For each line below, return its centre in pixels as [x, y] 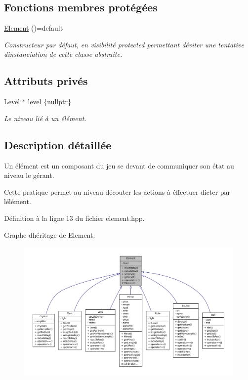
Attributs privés [46, 81]
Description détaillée [58, 145]
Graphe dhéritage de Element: [50, 234]
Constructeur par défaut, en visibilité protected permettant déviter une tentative [124, 44]
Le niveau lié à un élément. [45, 118]
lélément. [18, 201]
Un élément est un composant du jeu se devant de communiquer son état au [119, 165]
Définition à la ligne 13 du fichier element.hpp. [74, 218]
